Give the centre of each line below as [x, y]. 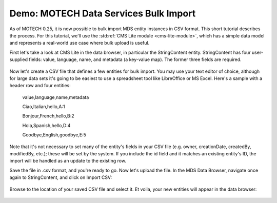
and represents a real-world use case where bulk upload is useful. [80, 43]
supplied [19, 59]
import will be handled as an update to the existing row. [68, 161]
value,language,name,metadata [56, 97]
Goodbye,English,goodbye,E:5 [54, 135]
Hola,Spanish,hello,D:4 [46, 125]
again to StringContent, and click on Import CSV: [61, 177]
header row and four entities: [40, 86]
